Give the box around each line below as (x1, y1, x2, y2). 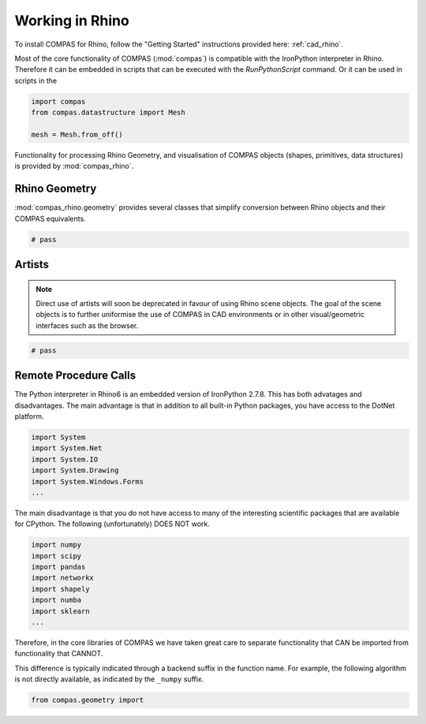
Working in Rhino (14, 12, 129, 29)
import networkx (31, 573, 95, 583)
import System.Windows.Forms (31, 477, 144, 486)
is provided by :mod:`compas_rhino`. (14, 162, 134, 171)
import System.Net (31, 444, 103, 453)
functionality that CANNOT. (14, 649, 103, 659)
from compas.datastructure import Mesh (31, 108, 185, 118)
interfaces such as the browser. (35, 320, 139, 330)
